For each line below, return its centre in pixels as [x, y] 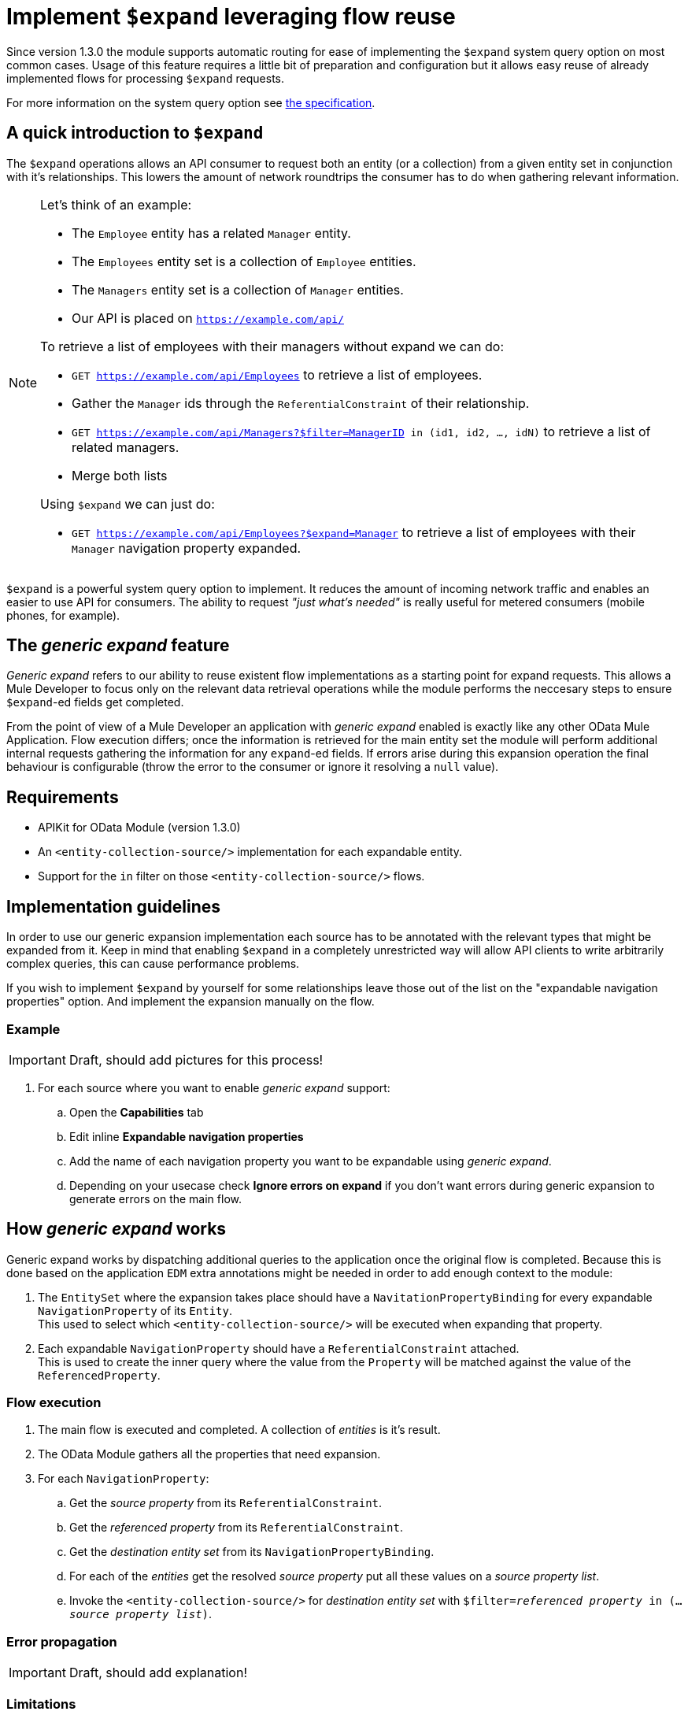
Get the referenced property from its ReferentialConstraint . [236, 1528]
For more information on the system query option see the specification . [191, 102]
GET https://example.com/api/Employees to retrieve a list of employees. [277, 374]
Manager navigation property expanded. [187, 548]
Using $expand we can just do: [128, 504]
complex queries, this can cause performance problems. [153, 964]
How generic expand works [117, 1229]
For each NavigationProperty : [124, 1479]
